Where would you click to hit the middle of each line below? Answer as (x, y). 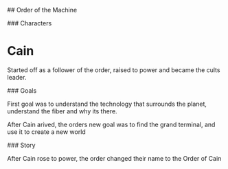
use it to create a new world (46, 132)
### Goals (22, 90)
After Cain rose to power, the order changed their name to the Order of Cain (114, 158)
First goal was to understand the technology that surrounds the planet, (107, 104)
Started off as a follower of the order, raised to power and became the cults (114, 70)
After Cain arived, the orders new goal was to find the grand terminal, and (111, 124)
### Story (21, 145)
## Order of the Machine (42, 10)
